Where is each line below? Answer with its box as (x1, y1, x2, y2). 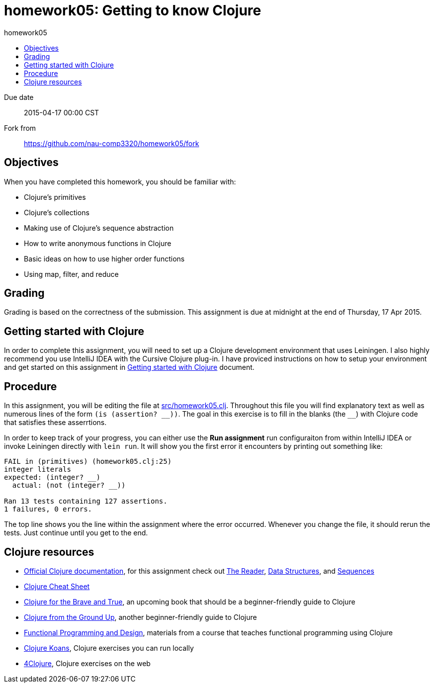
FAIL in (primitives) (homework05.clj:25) (4, 457, 172, 466)
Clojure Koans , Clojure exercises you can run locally (24, 643, 194, 652)
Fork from (4, 123, 36, 132)
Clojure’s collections (24, 208, 89, 217)
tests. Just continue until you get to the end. (4, 528, 148, 537)
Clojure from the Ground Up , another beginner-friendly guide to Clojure (24, 612, 257, 621)
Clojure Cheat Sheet (24, 582, 90, 591)
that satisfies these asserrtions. (4, 418, 107, 427)
